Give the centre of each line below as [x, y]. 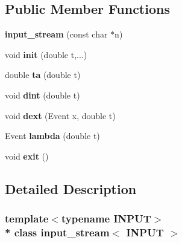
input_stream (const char [56, 34]
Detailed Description [71, 188]
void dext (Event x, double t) [60, 115]
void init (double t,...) [46, 54]
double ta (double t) [43, 75]
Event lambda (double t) [52, 136]
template [27, 219]
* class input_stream [57, 232]
